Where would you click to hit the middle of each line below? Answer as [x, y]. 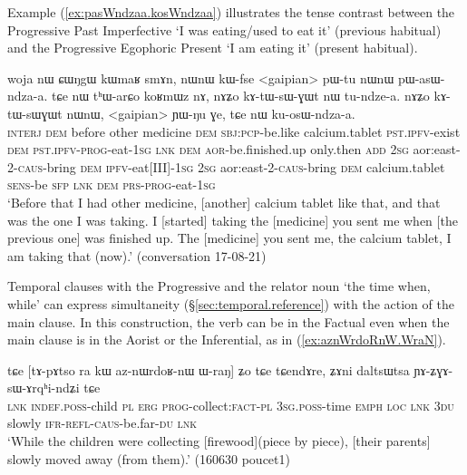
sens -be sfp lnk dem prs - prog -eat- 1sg [112, 184]
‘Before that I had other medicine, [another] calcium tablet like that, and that [224, 202]
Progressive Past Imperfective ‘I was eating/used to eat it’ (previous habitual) [224, 29]
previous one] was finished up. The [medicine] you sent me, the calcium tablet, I [229, 238]
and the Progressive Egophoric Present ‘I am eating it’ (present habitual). [213, 48]
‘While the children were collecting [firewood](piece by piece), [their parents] [219, 441]
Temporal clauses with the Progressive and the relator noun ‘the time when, [219, 286]
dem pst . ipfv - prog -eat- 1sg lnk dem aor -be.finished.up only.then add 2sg [208, 149]
